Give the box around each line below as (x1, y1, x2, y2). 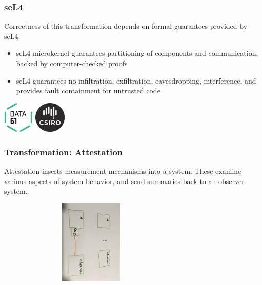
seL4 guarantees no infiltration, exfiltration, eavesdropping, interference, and (16, 75, 256, 86)
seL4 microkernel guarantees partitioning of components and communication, (16, 48, 258, 58)
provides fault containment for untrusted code (16, 85, 160, 96)
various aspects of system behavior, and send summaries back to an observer (4, 175, 245, 186)
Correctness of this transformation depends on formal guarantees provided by (4, 21, 248, 31)
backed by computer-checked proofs (16, 58, 128, 68)
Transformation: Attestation (4, 145, 123, 158)
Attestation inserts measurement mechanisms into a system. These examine (4, 166, 241, 176)
